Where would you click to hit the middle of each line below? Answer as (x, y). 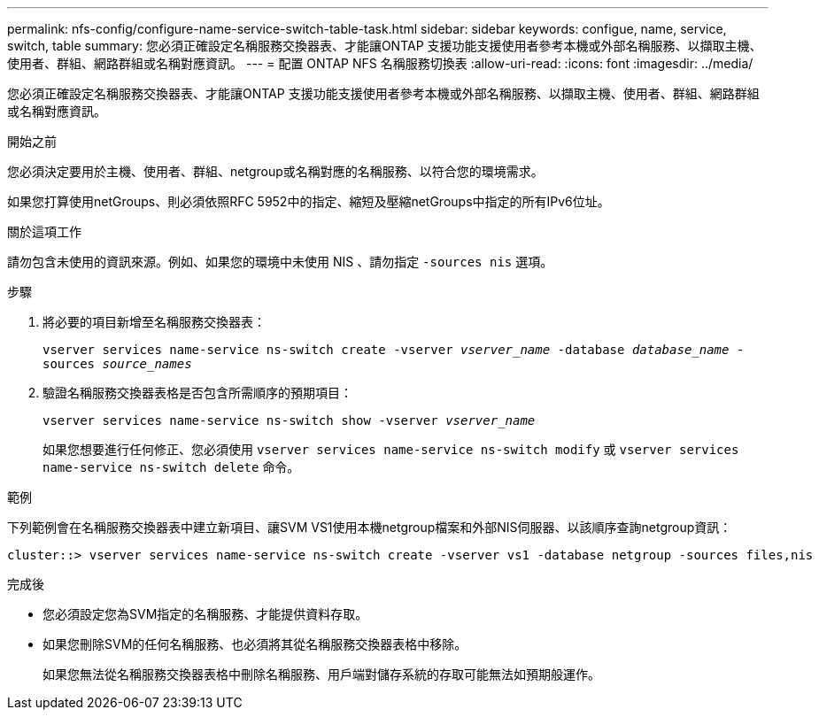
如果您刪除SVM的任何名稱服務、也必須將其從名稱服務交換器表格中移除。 (255, 644)
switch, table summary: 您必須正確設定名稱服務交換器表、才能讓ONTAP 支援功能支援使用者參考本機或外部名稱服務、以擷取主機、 (385, 46)
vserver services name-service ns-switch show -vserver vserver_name (289, 420)
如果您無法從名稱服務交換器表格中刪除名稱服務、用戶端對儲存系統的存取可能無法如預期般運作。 (321, 674)
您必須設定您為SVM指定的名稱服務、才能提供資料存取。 (205, 614)
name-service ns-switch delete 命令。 (171, 467)
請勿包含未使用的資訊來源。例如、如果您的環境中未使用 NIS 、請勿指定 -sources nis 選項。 (280, 262)
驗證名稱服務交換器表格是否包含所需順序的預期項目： (197, 393)
